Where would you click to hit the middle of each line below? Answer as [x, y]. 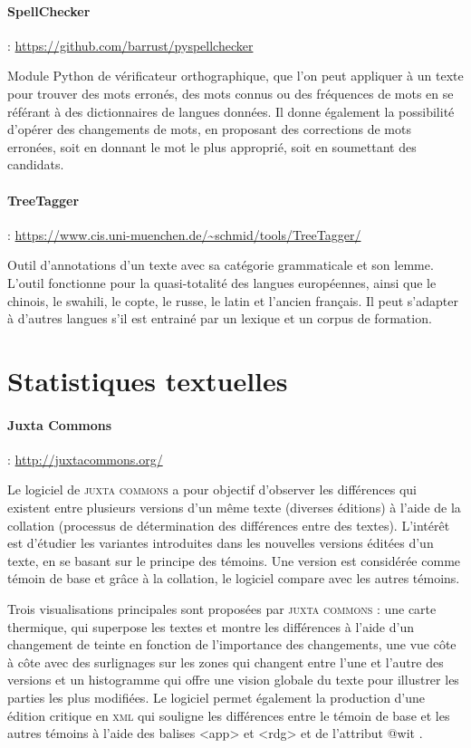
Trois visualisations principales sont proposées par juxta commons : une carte [222, 609]
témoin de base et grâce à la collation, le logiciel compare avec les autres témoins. [234, 578]
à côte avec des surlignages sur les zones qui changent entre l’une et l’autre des [226, 662]
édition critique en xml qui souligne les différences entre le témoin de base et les [229, 715]
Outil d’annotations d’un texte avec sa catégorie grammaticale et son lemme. [221, 265]
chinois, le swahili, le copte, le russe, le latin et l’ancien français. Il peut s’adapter [233, 300]
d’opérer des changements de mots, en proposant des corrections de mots [209, 129]
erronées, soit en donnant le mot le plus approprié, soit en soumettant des [212, 146]
